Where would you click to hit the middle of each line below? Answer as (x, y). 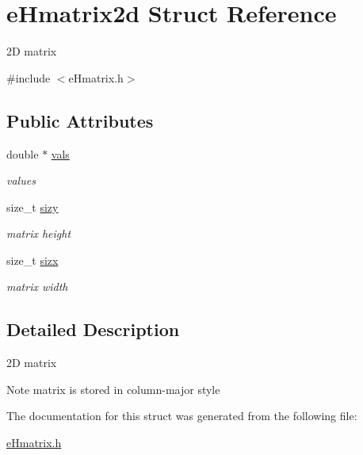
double (23, 153)
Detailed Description (93, 329)
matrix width (37, 287)
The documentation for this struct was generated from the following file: (182, 416)
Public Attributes (80, 120)
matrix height (39, 233)
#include (29, 77)
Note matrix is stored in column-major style (113, 389)
